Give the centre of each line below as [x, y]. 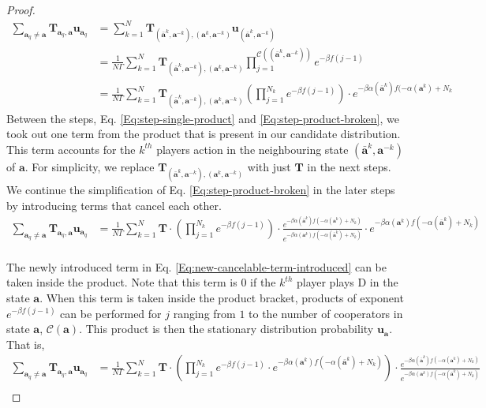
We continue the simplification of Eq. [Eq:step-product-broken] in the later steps [201, 190]
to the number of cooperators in [326, 313]
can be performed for [111, 313]
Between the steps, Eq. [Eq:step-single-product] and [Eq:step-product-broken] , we [203, 118]
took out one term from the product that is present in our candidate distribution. [204, 134]
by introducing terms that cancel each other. [114, 205]
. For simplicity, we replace [90, 166]
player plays [325, 282]
